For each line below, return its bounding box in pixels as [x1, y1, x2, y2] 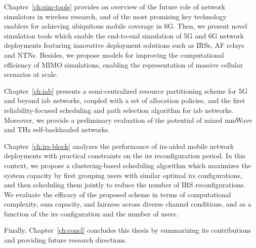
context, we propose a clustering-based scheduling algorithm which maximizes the [4, 160, 252, 170]
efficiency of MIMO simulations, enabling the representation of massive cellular [4, 59, 243, 70]
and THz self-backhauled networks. [4, 124, 110, 135]
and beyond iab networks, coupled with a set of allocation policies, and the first [4, 95, 245, 106]
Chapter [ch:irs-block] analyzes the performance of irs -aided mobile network [4, 141, 234, 151]
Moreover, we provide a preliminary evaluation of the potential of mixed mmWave [4, 114, 252, 125]
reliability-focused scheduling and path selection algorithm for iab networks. [4, 105, 234, 115]
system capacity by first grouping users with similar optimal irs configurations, [4, 170, 242, 180]
